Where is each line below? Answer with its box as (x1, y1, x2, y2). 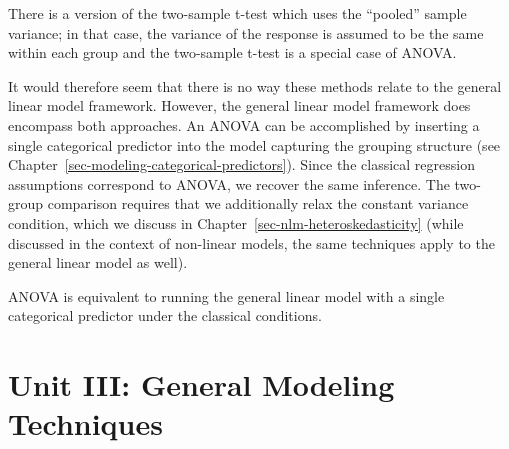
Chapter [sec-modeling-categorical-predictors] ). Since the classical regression (8, 154, 475, 175)
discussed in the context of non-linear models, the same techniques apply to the (8, 232, 495, 253)
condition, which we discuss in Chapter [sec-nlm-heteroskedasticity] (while (8, 212, 464, 233)
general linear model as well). (8, 252, 188, 273)
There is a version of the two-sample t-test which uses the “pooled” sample (8, 3, 467, 23)
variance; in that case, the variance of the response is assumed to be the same (8, 22, 484, 43)
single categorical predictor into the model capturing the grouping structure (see (8, 134, 501, 155)
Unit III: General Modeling (8, 364, 395, 405)
